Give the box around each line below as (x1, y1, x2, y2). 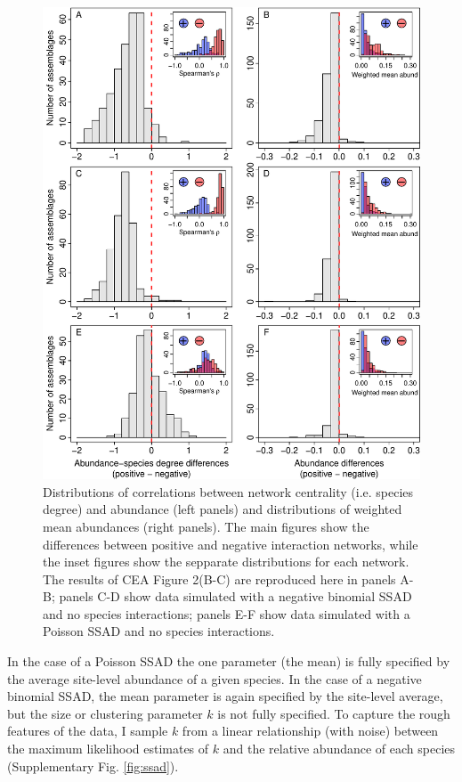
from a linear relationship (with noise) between (182, 721, 439, 740)
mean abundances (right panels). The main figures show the (43, 517, 369, 535)
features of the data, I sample (7, 721, 168, 740)
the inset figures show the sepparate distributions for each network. (43, 552, 409, 571)
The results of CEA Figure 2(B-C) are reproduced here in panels (43, 569, 396, 588)
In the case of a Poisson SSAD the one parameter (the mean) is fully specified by (7, 652, 450, 671)
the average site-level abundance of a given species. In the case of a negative (7, 669, 422, 688)
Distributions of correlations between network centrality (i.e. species (43, 482, 414, 501)
